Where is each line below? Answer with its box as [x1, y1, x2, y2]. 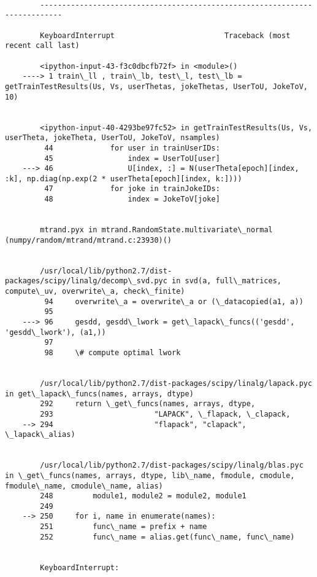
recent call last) [5, 41, 80, 50]
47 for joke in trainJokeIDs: [44, 184, 220, 194]
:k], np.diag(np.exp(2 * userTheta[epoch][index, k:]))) [5, 174, 242, 183]
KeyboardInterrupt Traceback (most [40, 31, 291, 40]
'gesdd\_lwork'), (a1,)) [5, 328, 106, 337]
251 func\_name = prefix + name [40, 522, 207, 532]
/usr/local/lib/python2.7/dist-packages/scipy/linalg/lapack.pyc [40, 379, 313, 388]
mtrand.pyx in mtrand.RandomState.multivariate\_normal [40, 226, 273, 235]
